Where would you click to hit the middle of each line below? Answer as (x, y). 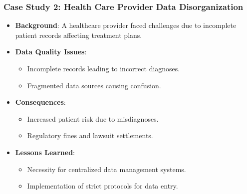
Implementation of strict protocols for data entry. (103, 186)
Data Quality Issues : (51, 52)
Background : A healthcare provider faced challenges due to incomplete (126, 25)
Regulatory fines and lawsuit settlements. (90, 135)
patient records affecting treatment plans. (79, 35)
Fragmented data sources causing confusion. (94, 85)
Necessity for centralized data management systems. (107, 169)
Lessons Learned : (45, 152)
